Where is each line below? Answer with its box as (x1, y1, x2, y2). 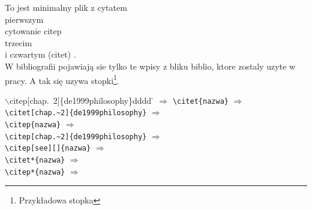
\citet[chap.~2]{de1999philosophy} (5, 109, 147, 118)
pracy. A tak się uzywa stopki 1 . (5, 72, 119, 86)
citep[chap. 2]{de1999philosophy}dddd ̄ (9, 94, 154, 106)
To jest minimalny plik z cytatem (5, 1, 127, 13)
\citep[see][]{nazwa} (5, 144, 91, 153)
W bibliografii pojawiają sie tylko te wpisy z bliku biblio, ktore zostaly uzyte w (5, 59, 296, 72)
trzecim (5, 36, 32, 49)
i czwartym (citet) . (5, 48, 76, 61)
